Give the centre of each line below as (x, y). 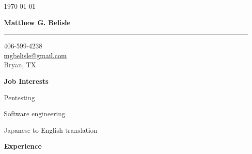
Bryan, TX (20, 65)
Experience (23, 146)
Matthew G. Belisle (37, 22)
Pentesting (20, 97)
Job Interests (26, 81)
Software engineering (35, 114)
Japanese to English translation (51, 130)
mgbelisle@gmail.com (35, 55)
